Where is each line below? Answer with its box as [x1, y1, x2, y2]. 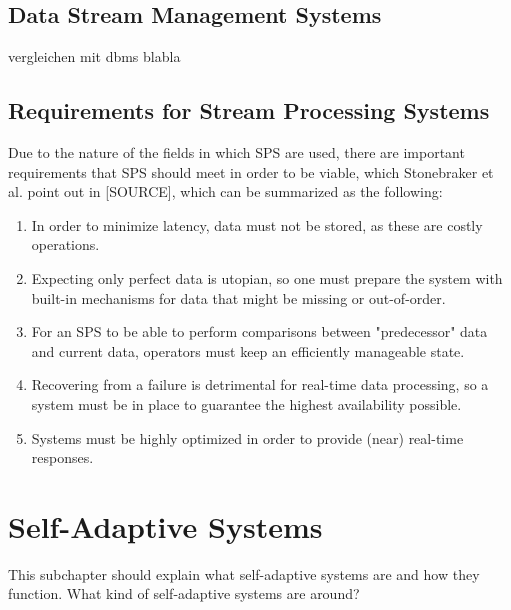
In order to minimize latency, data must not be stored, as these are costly [31, 214, 483, 235]
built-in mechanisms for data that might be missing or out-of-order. [31, 287, 446, 308]
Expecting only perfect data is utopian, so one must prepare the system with [31, 267, 503, 288]
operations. [31, 234, 100, 255]
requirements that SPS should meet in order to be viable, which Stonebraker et [8, 161, 494, 182]
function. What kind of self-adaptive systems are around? [8, 583, 360, 604]
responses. [31, 447, 94, 468]
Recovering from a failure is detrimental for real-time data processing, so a [31, 374, 489, 395]
